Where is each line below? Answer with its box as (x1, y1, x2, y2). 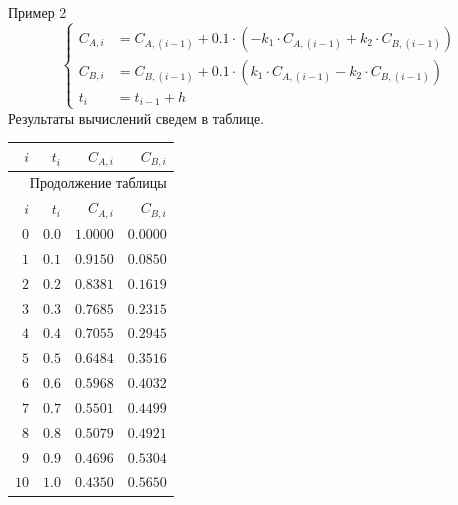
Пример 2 (8, 2, 67, 22)
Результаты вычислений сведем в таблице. (8, 107, 265, 128)
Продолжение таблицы (29, 172, 167, 193)
